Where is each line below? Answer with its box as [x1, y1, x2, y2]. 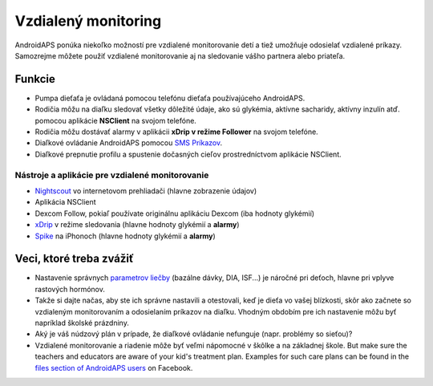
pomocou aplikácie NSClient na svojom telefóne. [34, 116, 196, 125]
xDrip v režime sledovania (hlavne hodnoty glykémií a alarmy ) [34, 220, 240, 230]
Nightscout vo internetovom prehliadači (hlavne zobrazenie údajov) [34, 185, 257, 196]
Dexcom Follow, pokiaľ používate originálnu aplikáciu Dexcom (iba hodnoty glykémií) [34, 209, 315, 218]
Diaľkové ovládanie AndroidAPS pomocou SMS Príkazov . [34, 138, 223, 148]
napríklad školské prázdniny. [34, 318, 130, 327]
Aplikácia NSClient [34, 197, 96, 207]
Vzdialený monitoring [14, 12, 162, 30]
